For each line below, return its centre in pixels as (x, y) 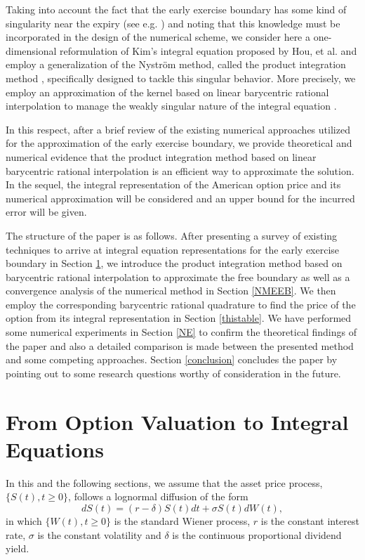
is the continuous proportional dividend (257, 534)
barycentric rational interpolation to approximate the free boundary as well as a (178, 276)
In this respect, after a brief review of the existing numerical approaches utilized (178, 129)
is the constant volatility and (99, 534)
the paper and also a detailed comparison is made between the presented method (180, 345)
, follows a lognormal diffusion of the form (158, 496)
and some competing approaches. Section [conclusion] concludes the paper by (172, 359)
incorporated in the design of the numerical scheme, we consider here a (158, 37)
